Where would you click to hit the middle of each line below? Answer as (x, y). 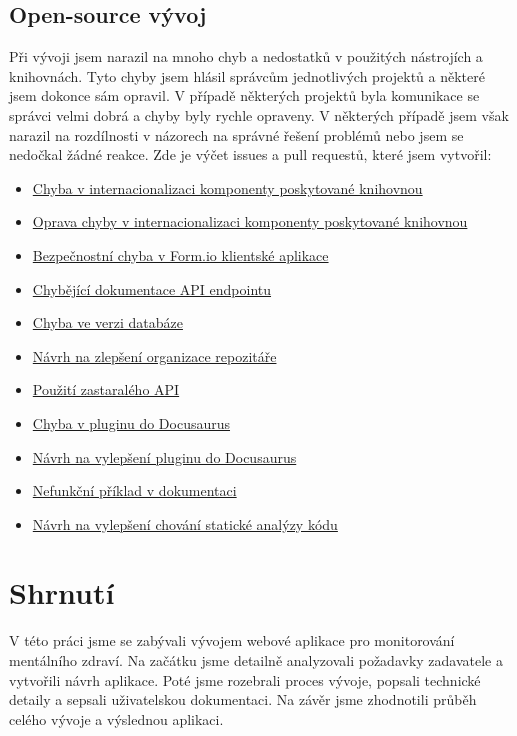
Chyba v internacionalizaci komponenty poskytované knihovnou (227, 187)
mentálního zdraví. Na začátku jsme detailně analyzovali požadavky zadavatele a (256, 660)
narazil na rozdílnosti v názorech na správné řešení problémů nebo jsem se (236, 134)
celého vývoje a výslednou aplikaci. (116, 718)
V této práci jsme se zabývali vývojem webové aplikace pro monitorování (232, 640)
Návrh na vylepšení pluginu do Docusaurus (164, 456)
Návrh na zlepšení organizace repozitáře (154, 355)
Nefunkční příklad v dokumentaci (134, 490)
